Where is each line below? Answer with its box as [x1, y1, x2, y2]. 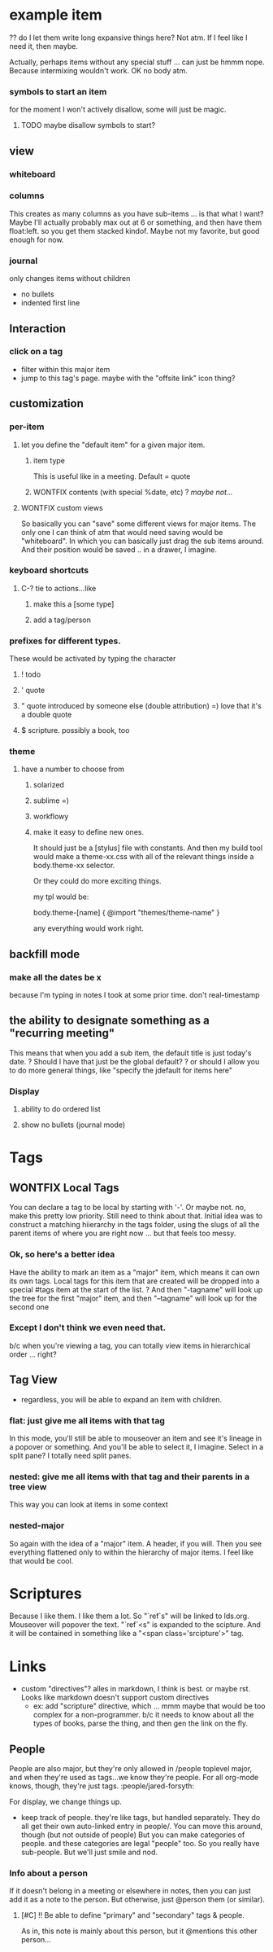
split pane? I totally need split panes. [9, 1450, 132, 1460]
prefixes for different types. [9, 635, 121, 647]
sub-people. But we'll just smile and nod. [20, 1847, 158, 1858]
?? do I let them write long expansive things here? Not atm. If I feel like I [9, 33, 248, 42]
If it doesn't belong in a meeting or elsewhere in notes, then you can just [9, 1886, 251, 1896]
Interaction [9, 322, 67, 336]
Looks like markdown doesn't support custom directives [20, 1692, 210, 1703]
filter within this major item [20, 364, 110, 374]
